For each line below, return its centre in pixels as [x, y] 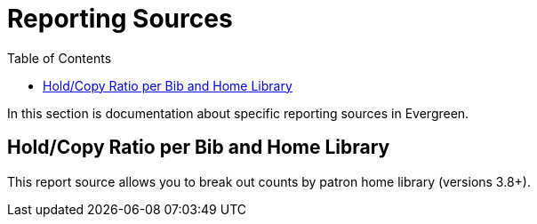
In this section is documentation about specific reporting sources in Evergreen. [238, 113]
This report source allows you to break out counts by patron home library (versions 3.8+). [269, 181]
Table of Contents [60, 58]
